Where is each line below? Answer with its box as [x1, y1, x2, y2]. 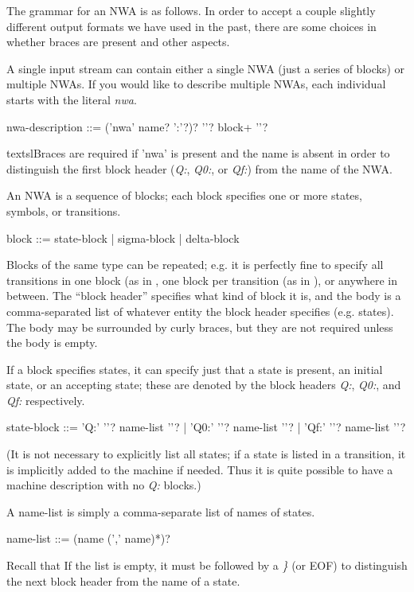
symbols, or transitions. [6, 202, 121, 219]
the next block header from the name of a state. [6, 572, 240, 589]
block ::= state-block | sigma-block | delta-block [6, 229, 240, 246]
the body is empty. [6, 334, 98, 351]
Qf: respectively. [6, 391, 85, 408]
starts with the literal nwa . [6, 91, 137, 107]
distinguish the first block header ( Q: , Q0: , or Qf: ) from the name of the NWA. [6, 160, 393, 177]
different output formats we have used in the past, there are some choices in [6, 18, 377, 34]
